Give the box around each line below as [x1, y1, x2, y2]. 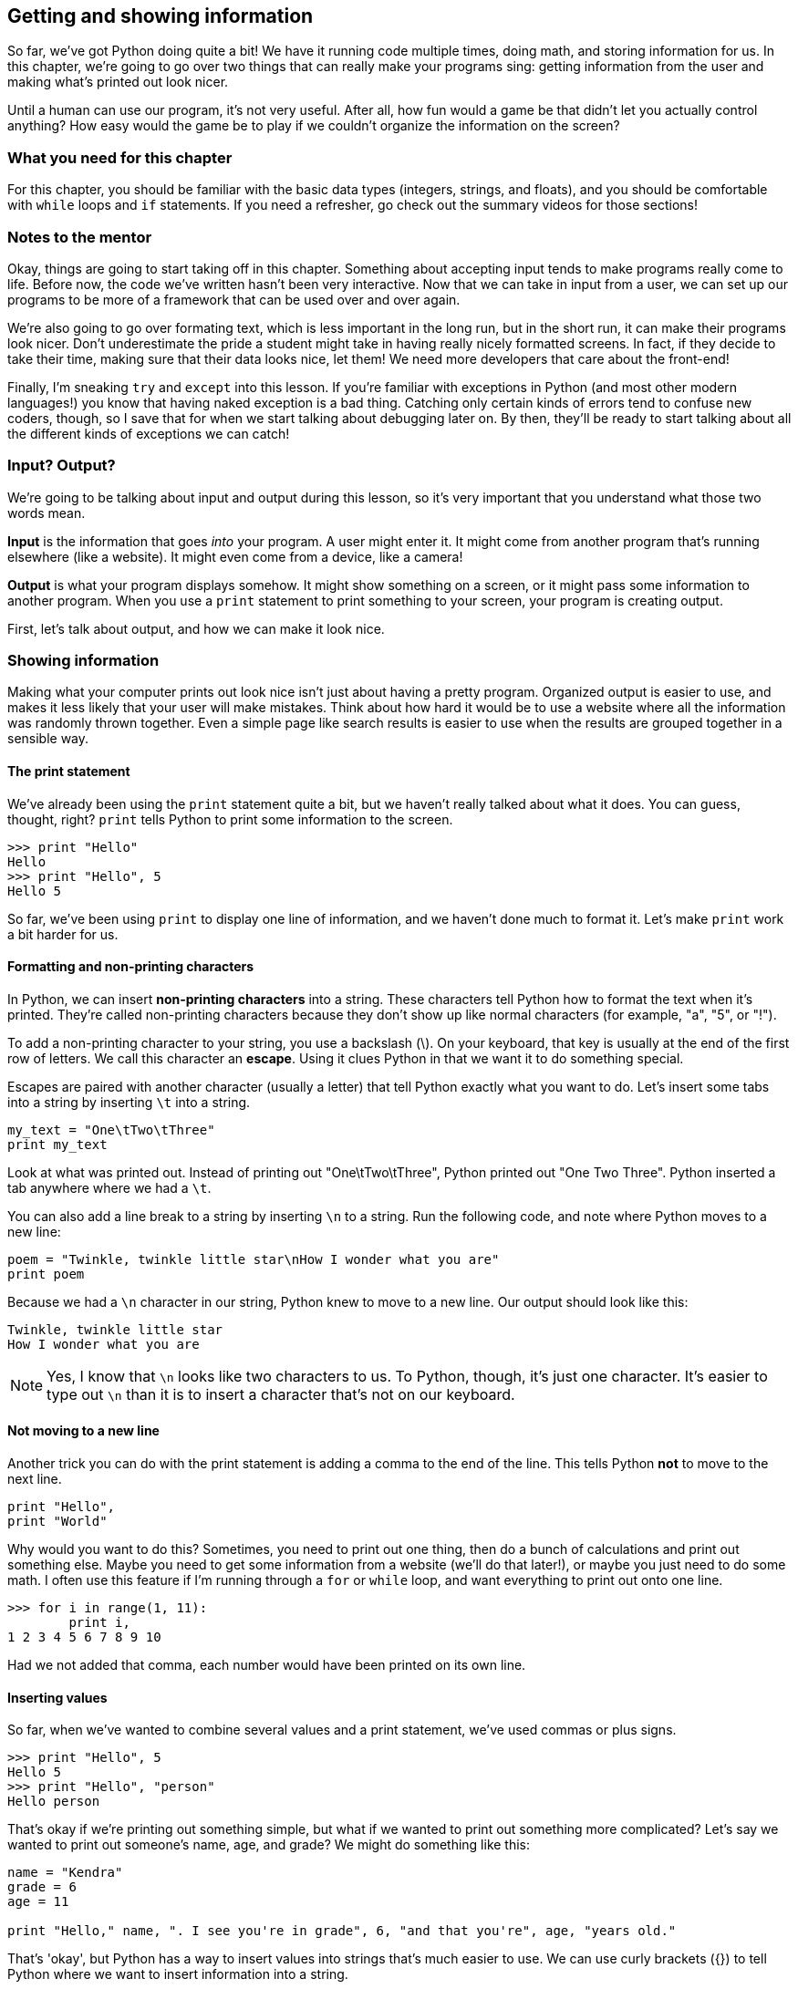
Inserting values [7, 1689, 108, 1705]
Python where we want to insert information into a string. [7, 1966, 348, 1983]
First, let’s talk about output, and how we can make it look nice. [7, 620, 385, 637]
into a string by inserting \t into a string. [7, 1093, 251, 1110]
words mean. [7, 504, 86, 521]
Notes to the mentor [7, 227, 152, 246]
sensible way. [7, 730, 89, 747]
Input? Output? [7, 456, 116, 475]
